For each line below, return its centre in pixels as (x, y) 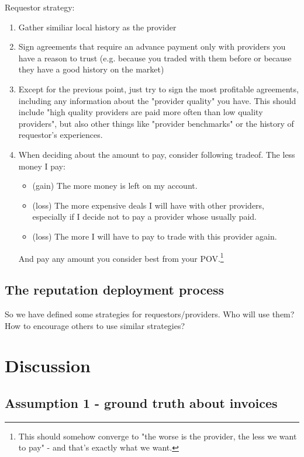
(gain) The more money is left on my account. (115, 186)
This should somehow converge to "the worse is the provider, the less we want (158, 436)
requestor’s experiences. (61, 135)
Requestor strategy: (40, 7)
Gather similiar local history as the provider (97, 27)
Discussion (48, 366)
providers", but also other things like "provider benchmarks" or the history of (156, 123)
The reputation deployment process (115, 290)
